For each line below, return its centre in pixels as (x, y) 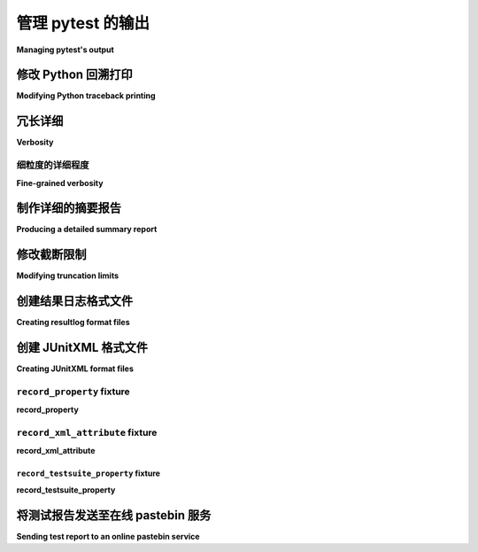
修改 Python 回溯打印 (74, 75)
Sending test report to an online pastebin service (108, 536)
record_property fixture (73, 392)
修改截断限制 (51, 255)
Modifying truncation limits (68, 276)
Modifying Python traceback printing (86, 96)
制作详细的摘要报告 (69, 208)
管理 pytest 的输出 (83, 23)
